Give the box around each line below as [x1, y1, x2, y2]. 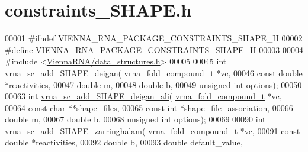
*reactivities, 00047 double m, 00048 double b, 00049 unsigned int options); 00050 [5, 78, 302, 90]
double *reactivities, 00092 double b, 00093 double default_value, [5, 136, 243, 148]
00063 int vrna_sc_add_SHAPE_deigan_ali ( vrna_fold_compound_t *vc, [5, 90, 282, 102]
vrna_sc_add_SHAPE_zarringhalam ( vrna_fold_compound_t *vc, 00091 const [5, 124, 300, 137]
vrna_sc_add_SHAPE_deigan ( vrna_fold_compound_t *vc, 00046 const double [5, 66, 303, 79]
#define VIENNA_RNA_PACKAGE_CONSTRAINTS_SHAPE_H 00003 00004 [5, 43, 303, 56]
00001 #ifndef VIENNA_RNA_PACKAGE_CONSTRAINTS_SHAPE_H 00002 [5, 32, 303, 44]
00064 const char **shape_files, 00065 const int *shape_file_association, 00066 [5, 101, 293, 114]
